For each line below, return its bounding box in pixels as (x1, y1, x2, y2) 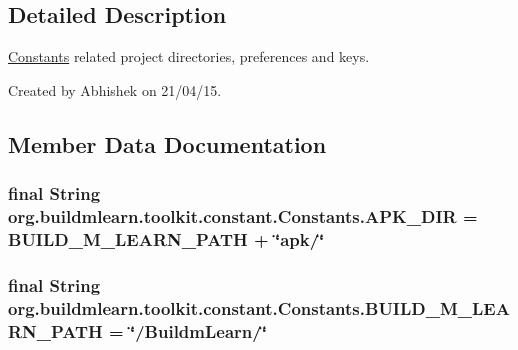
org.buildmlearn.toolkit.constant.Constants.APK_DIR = (8, 204, 478, 229)
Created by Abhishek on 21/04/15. (8, 79, 222, 100)
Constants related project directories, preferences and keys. (8, 46, 370, 67)
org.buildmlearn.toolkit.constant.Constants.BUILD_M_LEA (8, 295, 510, 320)
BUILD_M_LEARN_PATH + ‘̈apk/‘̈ (8, 226, 325, 251)
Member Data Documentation (8, 128, 327, 159)
